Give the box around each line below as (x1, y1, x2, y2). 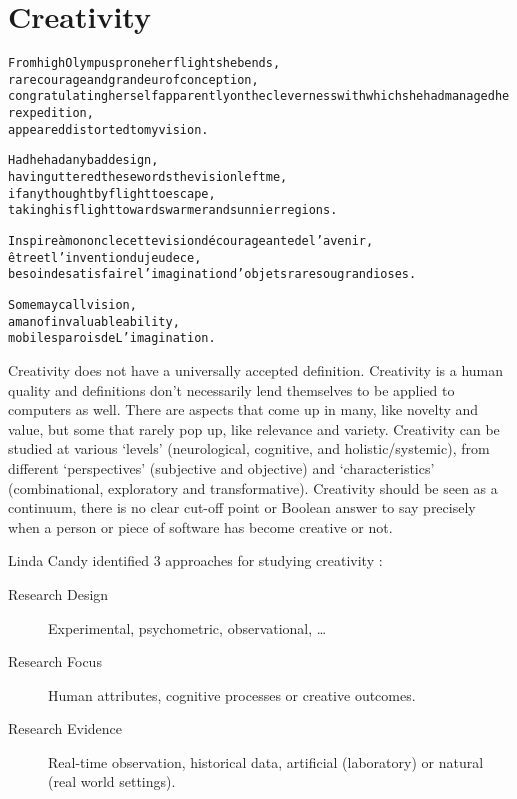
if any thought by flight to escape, (8, 186, 216, 201)
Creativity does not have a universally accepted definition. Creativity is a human (8, 359, 504, 380)
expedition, (15, 106, 94, 121)
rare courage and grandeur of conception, (8, 72, 259, 87)
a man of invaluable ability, (8, 314, 180, 329)
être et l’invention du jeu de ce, (8, 250, 202, 265)
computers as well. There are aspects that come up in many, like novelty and (8, 399, 479, 420)
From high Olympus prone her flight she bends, (8, 56, 281, 71)
